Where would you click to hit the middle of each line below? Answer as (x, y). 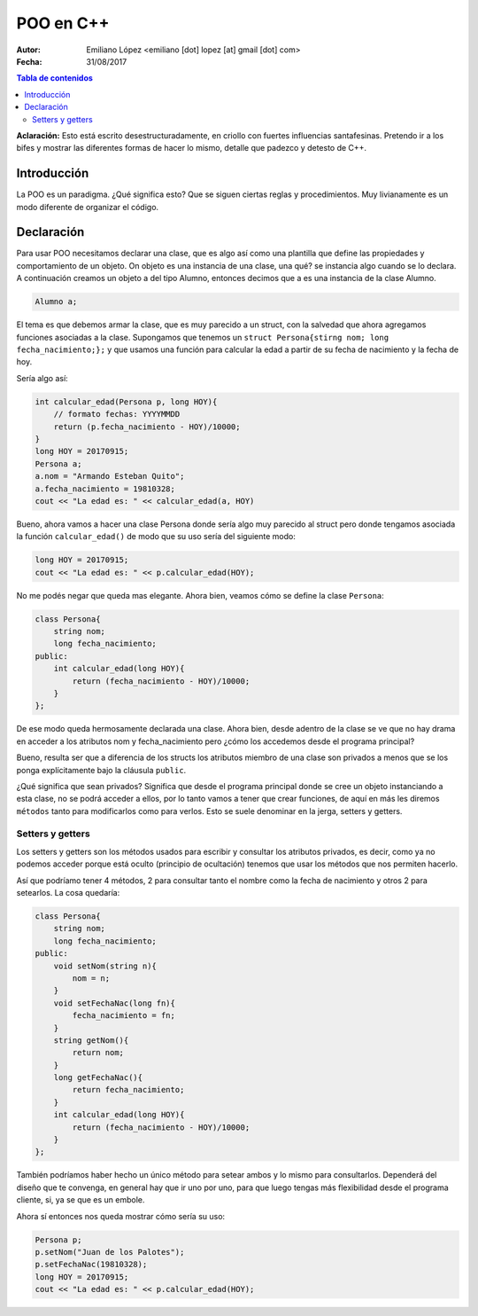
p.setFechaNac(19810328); (91, 1265)
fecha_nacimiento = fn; (124, 1016)
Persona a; (58, 464)
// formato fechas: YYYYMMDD (117, 414)
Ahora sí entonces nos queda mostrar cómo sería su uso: (121, 1216)
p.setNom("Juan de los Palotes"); (110, 1252)
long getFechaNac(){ (98, 1078)
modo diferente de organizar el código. (88, 207)
